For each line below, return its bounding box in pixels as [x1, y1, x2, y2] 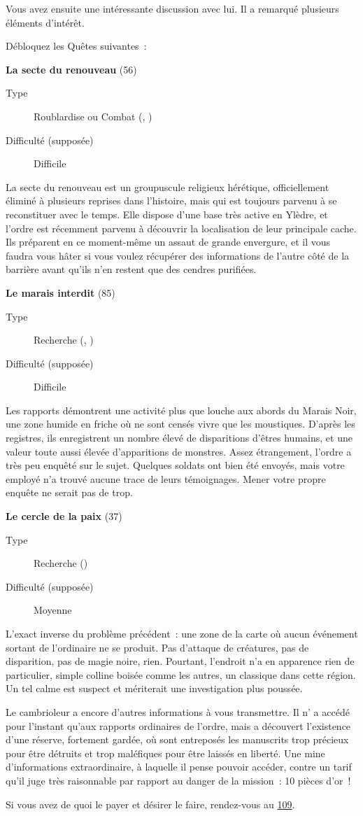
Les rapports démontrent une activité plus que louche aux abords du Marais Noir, [6, 402, 357, 417]
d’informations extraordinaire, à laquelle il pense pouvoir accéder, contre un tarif [6, 759, 352, 774]
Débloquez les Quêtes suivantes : [6, 38, 147, 53]
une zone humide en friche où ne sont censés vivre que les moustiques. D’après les [6, 416, 355, 431]
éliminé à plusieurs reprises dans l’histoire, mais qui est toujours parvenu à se [6, 193, 337, 208]
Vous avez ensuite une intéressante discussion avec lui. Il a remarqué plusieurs [6, 1, 339, 15]
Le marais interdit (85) [6, 285, 115, 300]
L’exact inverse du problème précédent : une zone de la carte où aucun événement [6, 626, 358, 640]
